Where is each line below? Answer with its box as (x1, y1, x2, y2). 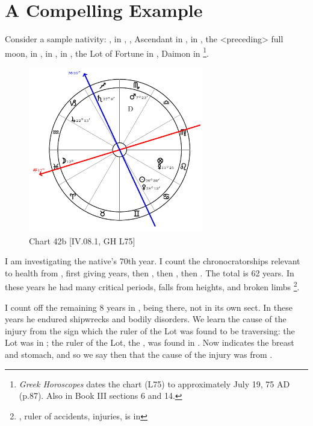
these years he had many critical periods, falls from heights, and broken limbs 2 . (5, 279, 300, 293)
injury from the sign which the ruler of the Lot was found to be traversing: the (5, 324, 295, 337)
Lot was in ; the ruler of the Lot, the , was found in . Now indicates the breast (5, 336, 294, 349)
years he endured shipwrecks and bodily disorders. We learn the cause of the (5, 313, 287, 325)
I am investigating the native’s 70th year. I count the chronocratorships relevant (5, 255, 300, 267)
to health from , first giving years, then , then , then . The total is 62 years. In (5, 266, 294, 279)
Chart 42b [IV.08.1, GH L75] (29, 234, 135, 247)
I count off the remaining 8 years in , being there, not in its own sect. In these (5, 300, 293, 313)
